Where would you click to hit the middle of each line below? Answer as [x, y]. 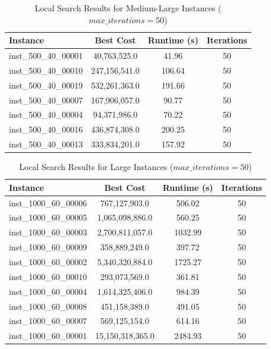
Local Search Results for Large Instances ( [96, 167]
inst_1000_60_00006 [48, 202]
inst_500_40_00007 [46, 100]
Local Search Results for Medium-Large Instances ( [128, 8]
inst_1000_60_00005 [48, 217]
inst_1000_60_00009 [48, 247]
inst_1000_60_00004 [48, 291]
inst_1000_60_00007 [48, 321]
